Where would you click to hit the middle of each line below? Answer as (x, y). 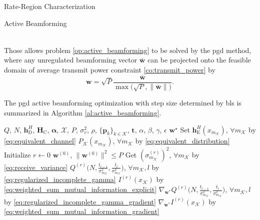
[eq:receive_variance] (36, 167)
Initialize (17, 154)
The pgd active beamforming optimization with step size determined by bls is (123, 103)
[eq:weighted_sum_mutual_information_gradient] (82, 211)
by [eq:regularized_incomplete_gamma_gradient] (80, 201)
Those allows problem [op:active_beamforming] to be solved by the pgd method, (128, 50)
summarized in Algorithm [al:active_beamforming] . (83, 112)
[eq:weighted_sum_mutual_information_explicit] (80, 189)
